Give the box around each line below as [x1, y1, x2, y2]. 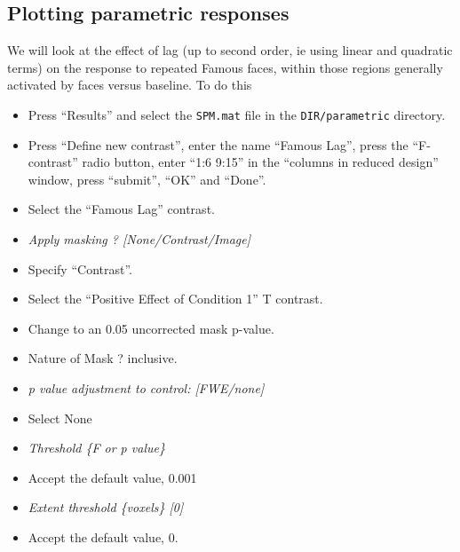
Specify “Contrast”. [28, 259, 132, 278]
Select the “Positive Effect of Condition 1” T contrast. [28, 289, 323, 308]
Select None [28, 408, 92, 427]
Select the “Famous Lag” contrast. [28, 200, 215, 218]
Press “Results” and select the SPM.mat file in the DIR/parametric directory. [28, 105, 446, 123]
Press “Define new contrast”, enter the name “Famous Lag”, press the [28, 135, 408, 154]
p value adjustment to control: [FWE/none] [28, 378, 265, 397]
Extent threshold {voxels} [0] [28, 498, 184, 517]
